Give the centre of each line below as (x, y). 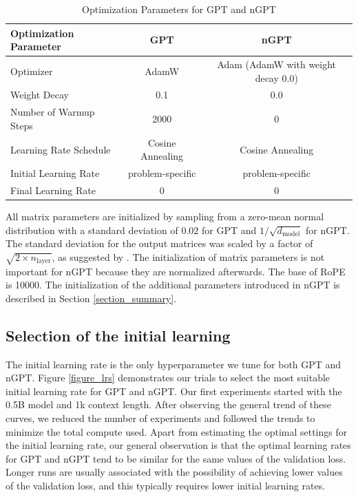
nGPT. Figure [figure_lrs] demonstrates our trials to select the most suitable (168, 378)
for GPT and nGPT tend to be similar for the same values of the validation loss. (176, 458)
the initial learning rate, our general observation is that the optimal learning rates (178, 445)
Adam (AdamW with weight (277, 64)
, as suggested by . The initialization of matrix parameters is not (188, 256)
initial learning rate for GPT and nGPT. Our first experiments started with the (174, 391)
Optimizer (32, 71)
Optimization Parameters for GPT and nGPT (179, 9)
